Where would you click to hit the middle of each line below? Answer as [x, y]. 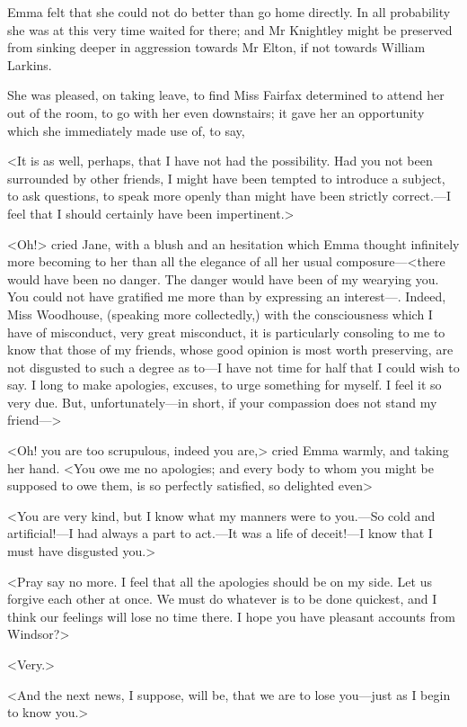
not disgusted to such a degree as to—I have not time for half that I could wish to [233, 367]
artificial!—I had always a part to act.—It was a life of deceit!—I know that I [220, 533]
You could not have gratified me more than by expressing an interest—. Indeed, [227, 296]
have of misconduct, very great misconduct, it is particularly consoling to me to [226, 332]
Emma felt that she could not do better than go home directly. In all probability [229, 12]
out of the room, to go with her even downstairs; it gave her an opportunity [216, 112]
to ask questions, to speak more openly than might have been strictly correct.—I [229, 196]
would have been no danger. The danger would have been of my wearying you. [223, 278]
